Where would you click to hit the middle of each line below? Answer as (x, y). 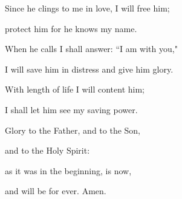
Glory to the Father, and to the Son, (73, 130)
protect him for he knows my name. (71, 28)
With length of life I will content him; (75, 89)
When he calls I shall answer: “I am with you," (91, 49)
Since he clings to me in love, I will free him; (87, 8)
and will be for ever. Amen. (56, 191)
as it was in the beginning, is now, (68, 170)
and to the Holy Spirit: (47, 150)
